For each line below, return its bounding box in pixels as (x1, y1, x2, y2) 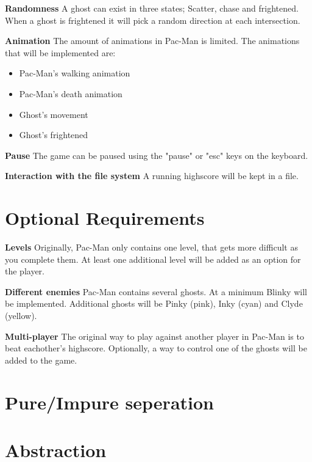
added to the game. (5, 353, 77, 366)
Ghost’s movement (19, 108, 88, 120)
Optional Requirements (5, 205, 205, 230)
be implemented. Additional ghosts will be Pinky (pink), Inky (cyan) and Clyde (5, 297, 303, 310)
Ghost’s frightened (19, 128, 88, 141)
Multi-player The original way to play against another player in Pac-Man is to (5, 329, 304, 342)
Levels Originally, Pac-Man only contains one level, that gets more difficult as (5, 241, 298, 254)
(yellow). (5, 309, 37, 322)
